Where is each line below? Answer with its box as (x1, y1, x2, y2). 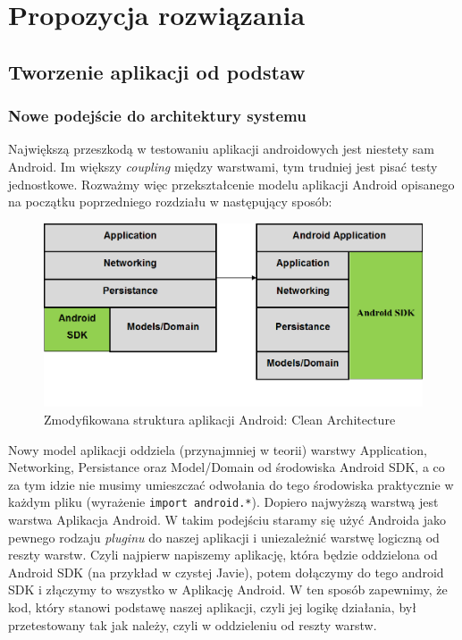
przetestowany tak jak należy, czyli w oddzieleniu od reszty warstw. (8, 615, 377, 634)
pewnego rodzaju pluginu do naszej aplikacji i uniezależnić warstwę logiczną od (8, 527, 440, 546)
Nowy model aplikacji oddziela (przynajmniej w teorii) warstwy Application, (8, 440, 427, 459)
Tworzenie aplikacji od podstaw (8, 57, 306, 85)
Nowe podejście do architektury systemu (8, 105, 307, 127)
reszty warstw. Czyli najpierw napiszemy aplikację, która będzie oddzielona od (8, 545, 438, 564)
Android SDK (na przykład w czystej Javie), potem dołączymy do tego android (8, 562, 444, 581)
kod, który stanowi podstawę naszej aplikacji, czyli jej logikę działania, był (8, 598, 416, 616)
